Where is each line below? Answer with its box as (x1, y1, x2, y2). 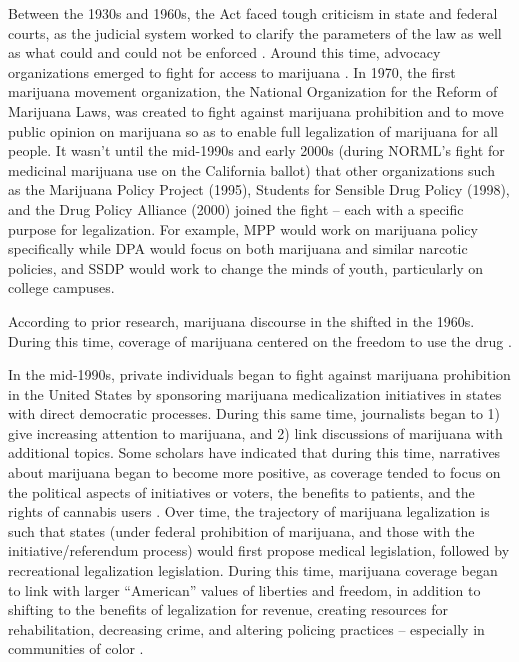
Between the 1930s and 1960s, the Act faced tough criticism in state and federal (8, 3, 498, 23)
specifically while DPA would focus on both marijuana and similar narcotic (8, 238, 468, 259)
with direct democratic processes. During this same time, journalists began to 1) (8, 403, 501, 424)
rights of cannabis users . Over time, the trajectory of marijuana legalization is (8, 501, 490, 522)
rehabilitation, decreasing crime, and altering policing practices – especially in (8, 618, 485, 639)
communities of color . (8, 638, 144, 659)
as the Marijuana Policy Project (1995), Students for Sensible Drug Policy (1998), (8, 179, 510, 200)
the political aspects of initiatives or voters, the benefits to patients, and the (8, 481, 475, 502)
